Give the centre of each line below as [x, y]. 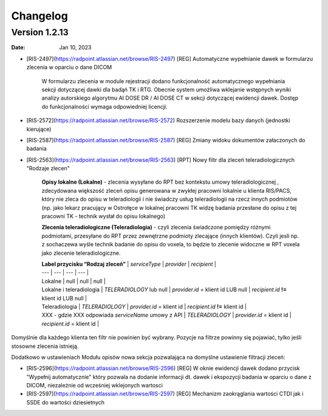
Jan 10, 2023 [75, 47]
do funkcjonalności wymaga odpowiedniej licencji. [104, 106]
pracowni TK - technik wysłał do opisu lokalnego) [104, 217]
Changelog [39, 16]
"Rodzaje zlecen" [48, 168]
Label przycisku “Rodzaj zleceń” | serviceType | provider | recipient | [129, 264]
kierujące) [39, 129]
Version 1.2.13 [40, 32]
